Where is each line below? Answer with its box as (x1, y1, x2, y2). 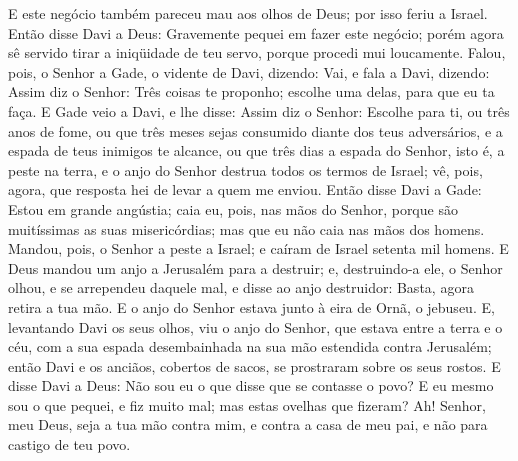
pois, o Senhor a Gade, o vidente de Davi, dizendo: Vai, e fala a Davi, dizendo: (8, 61, 490, 82)
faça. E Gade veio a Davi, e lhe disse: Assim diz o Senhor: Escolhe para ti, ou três (8, 100, 510, 121)
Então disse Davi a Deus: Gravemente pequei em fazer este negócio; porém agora (8, 22, 504, 43)
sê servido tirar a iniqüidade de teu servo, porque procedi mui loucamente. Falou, (8, 42, 506, 63)
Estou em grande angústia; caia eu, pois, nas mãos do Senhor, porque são (8, 198, 458, 219)
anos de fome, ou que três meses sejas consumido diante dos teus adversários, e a (8, 120, 503, 141)
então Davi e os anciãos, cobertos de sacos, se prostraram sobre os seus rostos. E (8, 355, 501, 376)
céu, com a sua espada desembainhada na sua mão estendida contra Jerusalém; (8, 336, 492, 357)
